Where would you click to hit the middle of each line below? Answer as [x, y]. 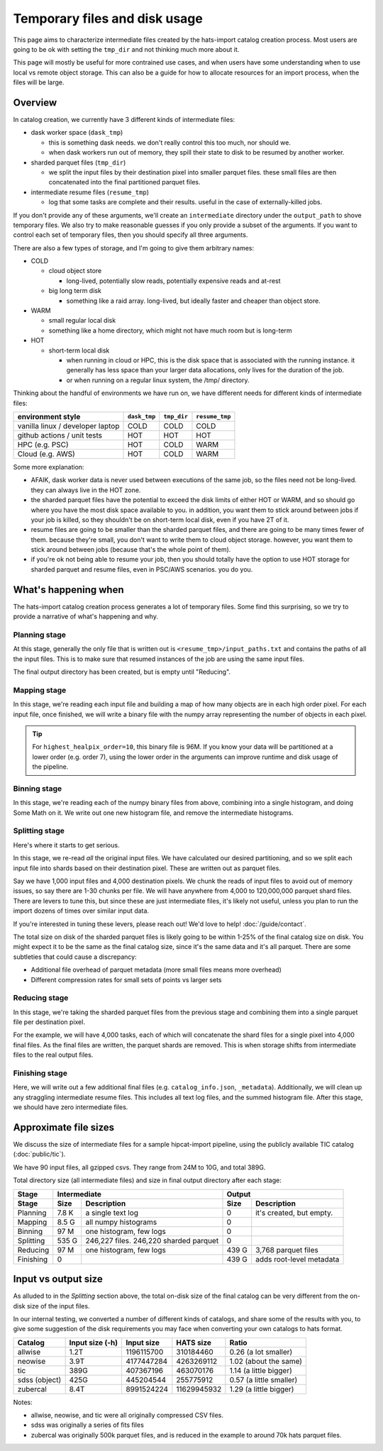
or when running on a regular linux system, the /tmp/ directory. [158, 380]
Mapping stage [40, 690]
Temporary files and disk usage [108, 18]
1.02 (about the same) [266, 1361]
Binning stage [38, 789]
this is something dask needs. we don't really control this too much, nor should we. [170, 143]
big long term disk [75, 291]
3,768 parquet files [287, 1250]
